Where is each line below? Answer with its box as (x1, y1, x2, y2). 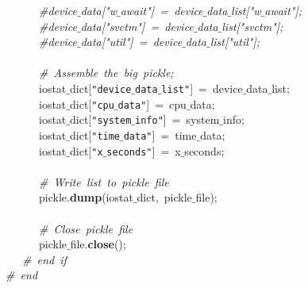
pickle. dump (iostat (38, 189, 133, 205)
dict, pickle (137, 189, 192, 205)
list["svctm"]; (221, 17, 283, 34)
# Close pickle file (39, 220, 133, 236)
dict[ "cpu (69, 95, 114, 112)
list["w (231, 2, 261, 18)
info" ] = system (135, 111, 220, 128)
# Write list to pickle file (39, 173, 169, 190)
